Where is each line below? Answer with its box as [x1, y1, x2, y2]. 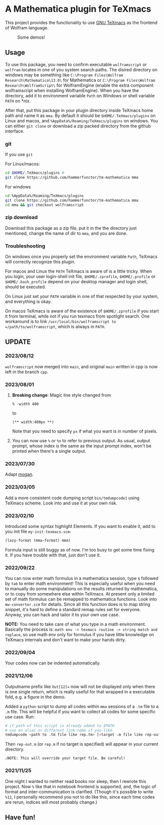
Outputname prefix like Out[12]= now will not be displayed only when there [5, 684, 155, 689]
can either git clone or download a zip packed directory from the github [5, 123, 151, 129]
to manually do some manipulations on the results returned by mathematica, [5, 586, 158, 592]
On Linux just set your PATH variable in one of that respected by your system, [5, 294, 159, 299]
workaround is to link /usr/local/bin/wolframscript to [5, 319, 116, 324]
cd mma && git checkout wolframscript [5, 202, 84, 207]
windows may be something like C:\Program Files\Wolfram [5, 72, 123, 78]
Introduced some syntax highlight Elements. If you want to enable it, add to [5, 523, 156, 529]
